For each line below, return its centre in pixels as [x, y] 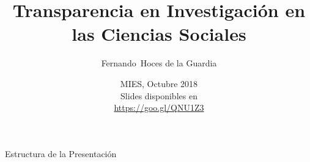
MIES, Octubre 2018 [159, 83]
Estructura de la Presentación [61, 153]
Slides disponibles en [159, 95]
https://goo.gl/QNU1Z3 [159, 107]
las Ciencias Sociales [159, 34]
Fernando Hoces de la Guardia [159, 63]
